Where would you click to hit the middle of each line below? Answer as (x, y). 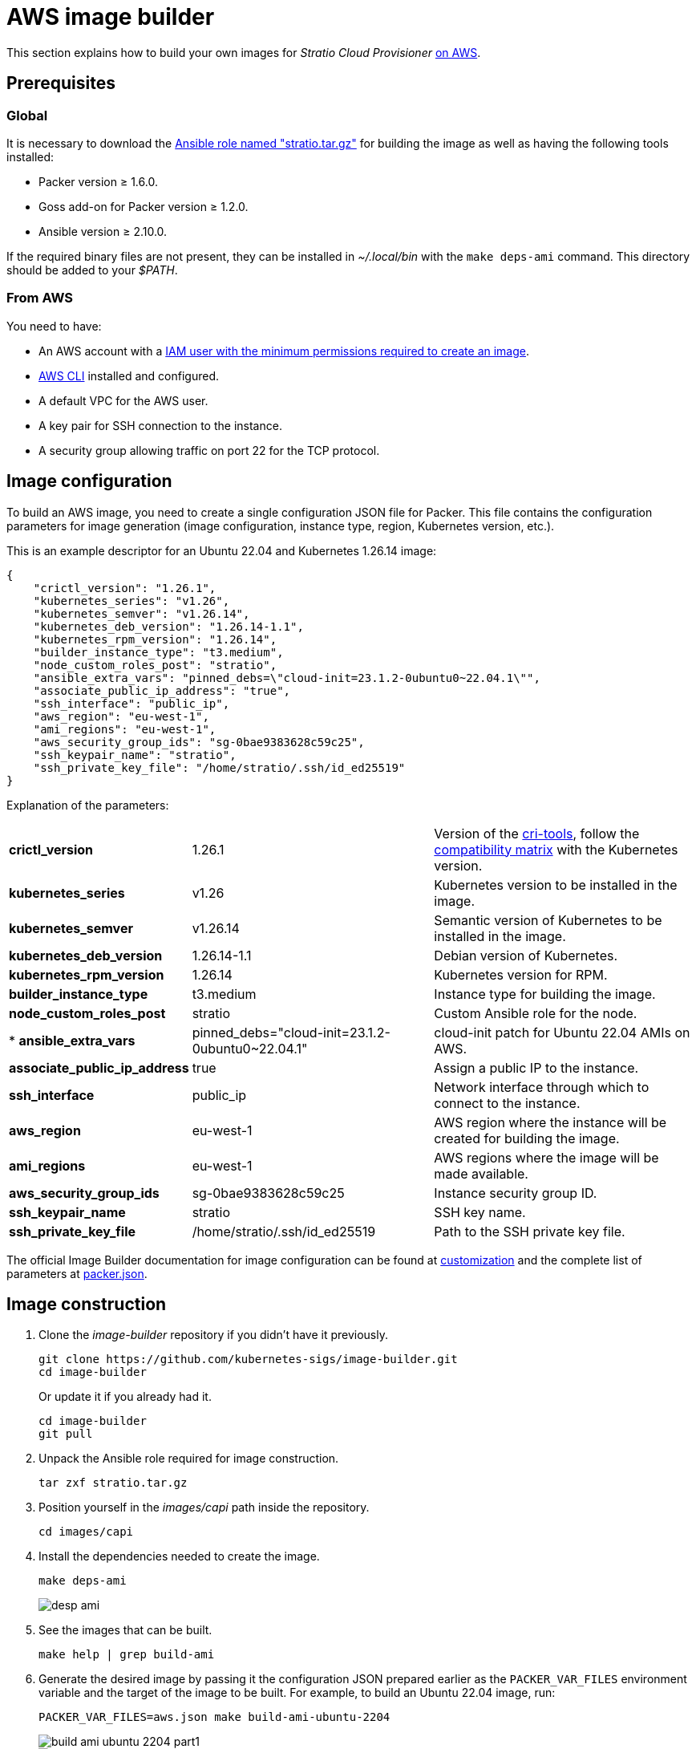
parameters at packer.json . (77, 1273)
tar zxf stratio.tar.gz (113, 1483)
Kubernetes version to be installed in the (556, 885)
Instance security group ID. (516, 1193)
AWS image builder (111, 17)
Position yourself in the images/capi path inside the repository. (204, 1508)
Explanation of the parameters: (88, 805)
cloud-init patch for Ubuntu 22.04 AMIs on (562, 1032)
